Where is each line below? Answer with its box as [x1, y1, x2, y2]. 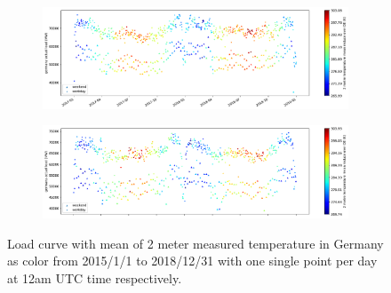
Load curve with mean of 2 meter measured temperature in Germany [7, 234, 384, 252]
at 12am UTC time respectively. [7, 268, 182, 287]
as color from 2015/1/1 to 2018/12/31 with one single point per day [7, 251, 378, 270]
